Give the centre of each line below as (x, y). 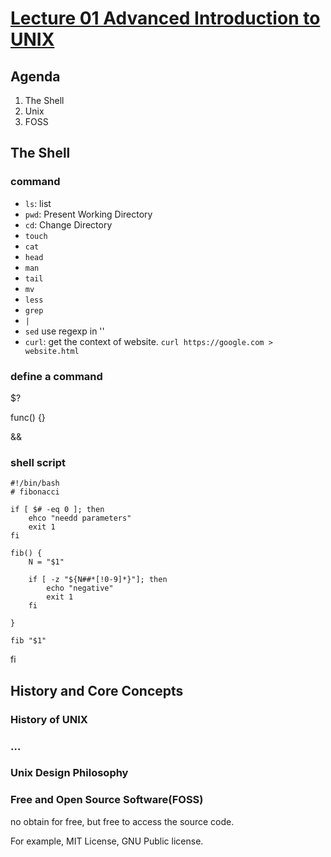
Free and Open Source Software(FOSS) (107, 800)
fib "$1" (28, 641)
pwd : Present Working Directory (88, 214)
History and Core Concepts (97, 690)
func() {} (28, 417)
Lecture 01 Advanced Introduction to (165, 18)
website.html (52, 351)
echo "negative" (80, 588)
